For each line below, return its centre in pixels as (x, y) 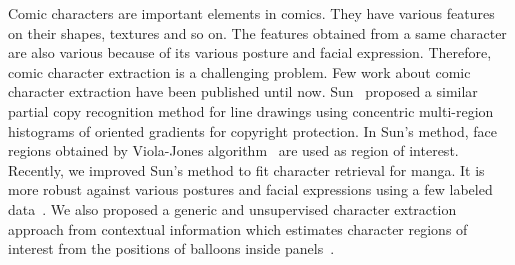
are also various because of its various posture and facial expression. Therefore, (250, 52)
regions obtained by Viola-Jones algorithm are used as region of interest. (233, 150)
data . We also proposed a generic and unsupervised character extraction (232, 208)
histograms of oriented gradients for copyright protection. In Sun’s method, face (253, 130)
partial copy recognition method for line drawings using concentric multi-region (251, 110)
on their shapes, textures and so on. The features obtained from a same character (257, 32)
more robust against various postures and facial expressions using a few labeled (250, 189)
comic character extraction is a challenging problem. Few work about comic (239, 71)
